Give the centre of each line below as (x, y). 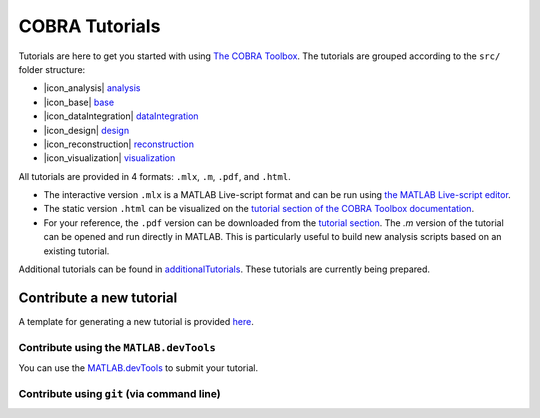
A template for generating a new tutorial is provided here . (136, 321)
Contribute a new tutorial (98, 297)
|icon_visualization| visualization (109, 158)
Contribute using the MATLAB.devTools (117, 347)
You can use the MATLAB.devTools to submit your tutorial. (138, 368)
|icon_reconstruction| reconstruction (119, 144)
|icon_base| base (79, 102)
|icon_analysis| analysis (92, 88)
